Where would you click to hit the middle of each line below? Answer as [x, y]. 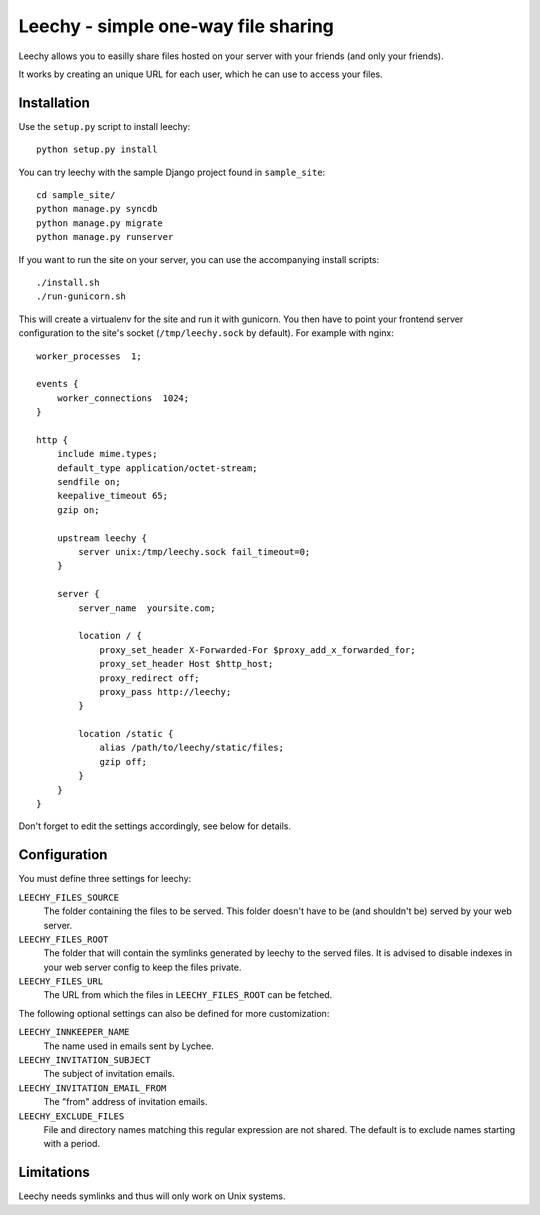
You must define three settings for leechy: [105, 879]
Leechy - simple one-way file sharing [176, 26]
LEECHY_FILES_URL [61, 981]
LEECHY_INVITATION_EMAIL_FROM [92, 1088]
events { [57, 384]
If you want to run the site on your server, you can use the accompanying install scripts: [199, 259]
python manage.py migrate [100, 223]
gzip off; [123, 761]
